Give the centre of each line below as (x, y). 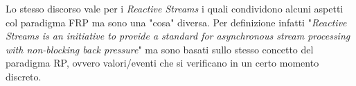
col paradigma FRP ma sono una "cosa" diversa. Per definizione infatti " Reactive (176, 22)
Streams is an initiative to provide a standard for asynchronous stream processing (178, 36)
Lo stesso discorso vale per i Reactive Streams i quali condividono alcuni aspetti (175, 8)
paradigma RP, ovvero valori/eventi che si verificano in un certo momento (162, 63)
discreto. (24, 76)
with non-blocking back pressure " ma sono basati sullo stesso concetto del (160, 49)
